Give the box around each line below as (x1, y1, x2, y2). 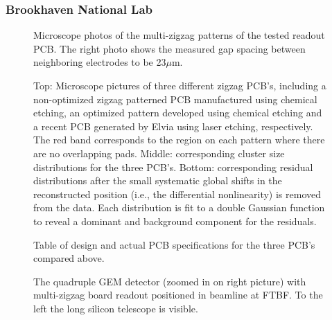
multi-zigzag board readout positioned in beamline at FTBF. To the (33, 287, 323, 302)
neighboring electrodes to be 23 (33, 55, 166, 69)
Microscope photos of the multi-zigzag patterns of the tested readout (33, 28, 325, 42)
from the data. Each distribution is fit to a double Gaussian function (33, 200, 325, 215)
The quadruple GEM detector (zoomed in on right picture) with (33, 274, 306, 288)
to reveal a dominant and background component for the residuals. (33, 213, 317, 228)
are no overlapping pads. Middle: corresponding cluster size (33, 145, 285, 160)
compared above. (33, 251, 105, 265)
